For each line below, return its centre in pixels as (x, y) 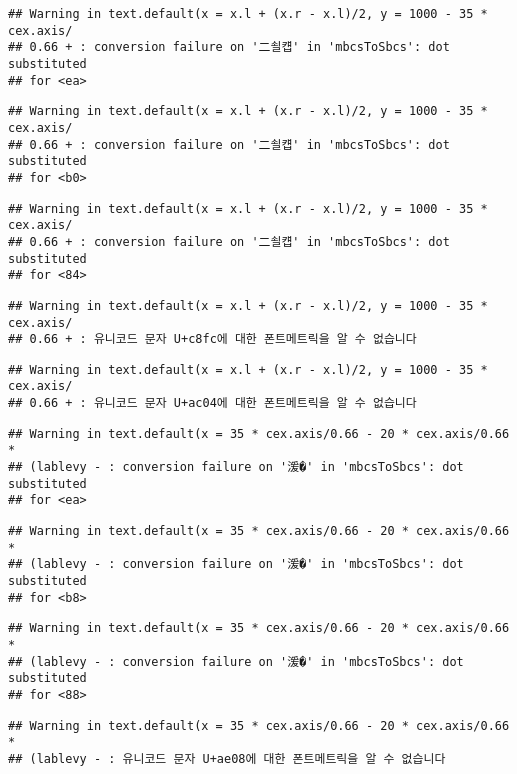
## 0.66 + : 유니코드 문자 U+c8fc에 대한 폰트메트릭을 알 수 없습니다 (212, 339)
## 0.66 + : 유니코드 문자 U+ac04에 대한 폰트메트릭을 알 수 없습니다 (212, 403)
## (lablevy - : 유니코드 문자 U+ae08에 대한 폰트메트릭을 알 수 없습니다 (227, 758)
